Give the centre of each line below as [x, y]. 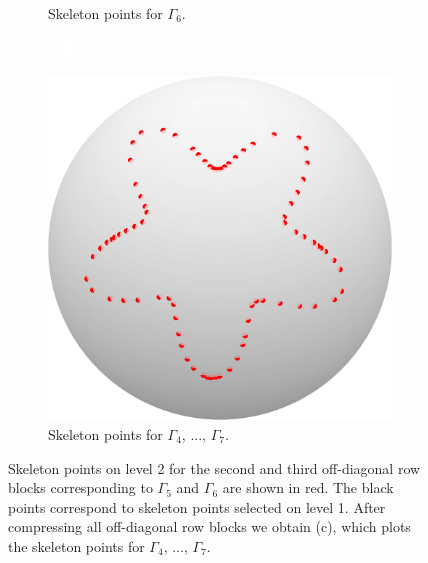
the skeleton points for [76, 545]
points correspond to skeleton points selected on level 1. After [197, 506]
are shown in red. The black [308, 487]
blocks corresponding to [80, 487]
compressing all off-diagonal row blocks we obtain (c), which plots [209, 526]
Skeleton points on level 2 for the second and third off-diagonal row [214, 467]
